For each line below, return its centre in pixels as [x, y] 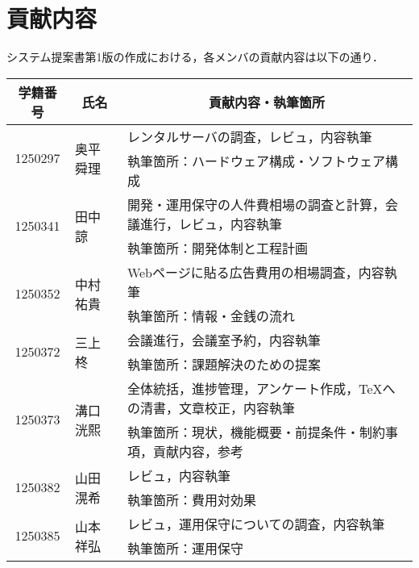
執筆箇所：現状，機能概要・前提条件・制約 [256, 432]
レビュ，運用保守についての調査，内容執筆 [256, 524]
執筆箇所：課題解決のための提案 [224, 364]
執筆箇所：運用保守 [185, 548]
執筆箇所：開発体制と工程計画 [217, 248]
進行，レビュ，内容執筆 [211, 223]
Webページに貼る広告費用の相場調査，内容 [255, 272]
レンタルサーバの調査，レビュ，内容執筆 [249, 136]
